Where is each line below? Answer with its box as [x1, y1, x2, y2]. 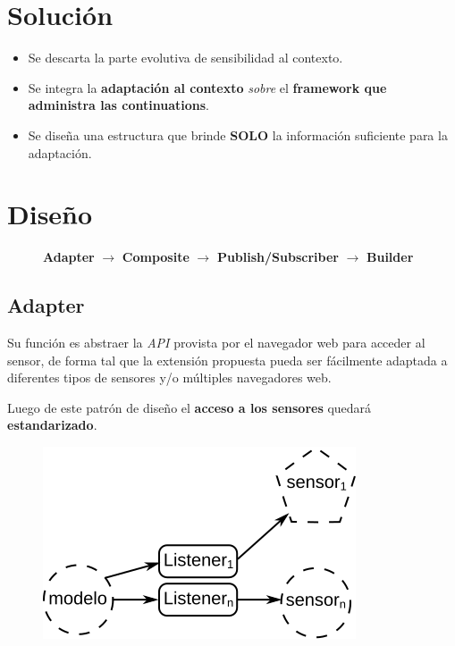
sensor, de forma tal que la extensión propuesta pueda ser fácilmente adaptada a [7, 350, 448, 369]
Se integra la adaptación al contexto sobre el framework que [28, 78, 387, 96]
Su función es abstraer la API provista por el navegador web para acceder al [7, 333, 426, 352]
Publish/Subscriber [216, 247, 339, 266]
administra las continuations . [28, 96, 209, 114]
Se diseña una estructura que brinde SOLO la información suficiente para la [28, 125, 448, 144]
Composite [122, 247, 190, 266]
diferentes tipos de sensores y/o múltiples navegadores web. [7, 368, 332, 387]
